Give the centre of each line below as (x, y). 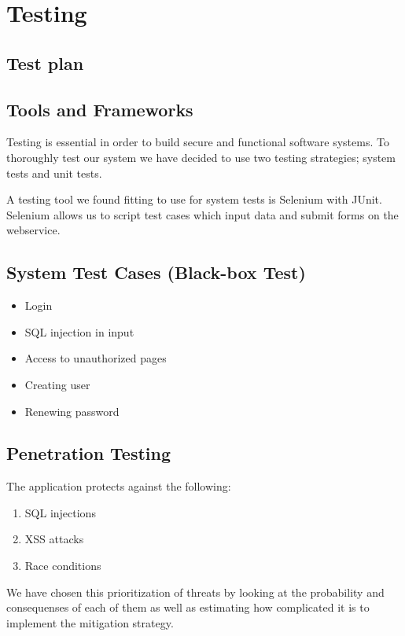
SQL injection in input (79, 331)
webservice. (33, 230)
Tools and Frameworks (100, 109)
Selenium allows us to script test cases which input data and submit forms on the (202, 214)
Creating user (57, 384)
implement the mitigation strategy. (90, 622)
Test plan (45, 62)
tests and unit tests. (54, 173)
